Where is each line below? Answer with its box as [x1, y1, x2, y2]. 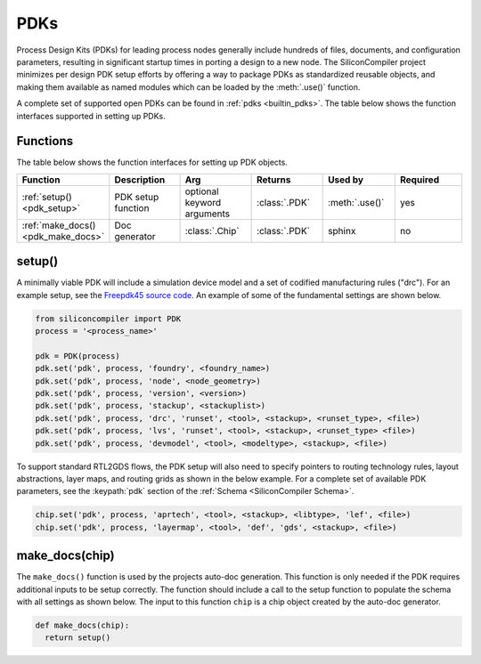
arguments [184, 207, 231, 220]
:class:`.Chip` [184, 224, 240, 237]
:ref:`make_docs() [21, 219, 96, 231]
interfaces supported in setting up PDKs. [16, 110, 167, 121]
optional [184, 185, 219, 198]
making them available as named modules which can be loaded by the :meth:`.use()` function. [16, 81, 361, 93]
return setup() [45, 633, 111, 643]
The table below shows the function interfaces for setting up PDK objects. [16, 157, 289, 168]
